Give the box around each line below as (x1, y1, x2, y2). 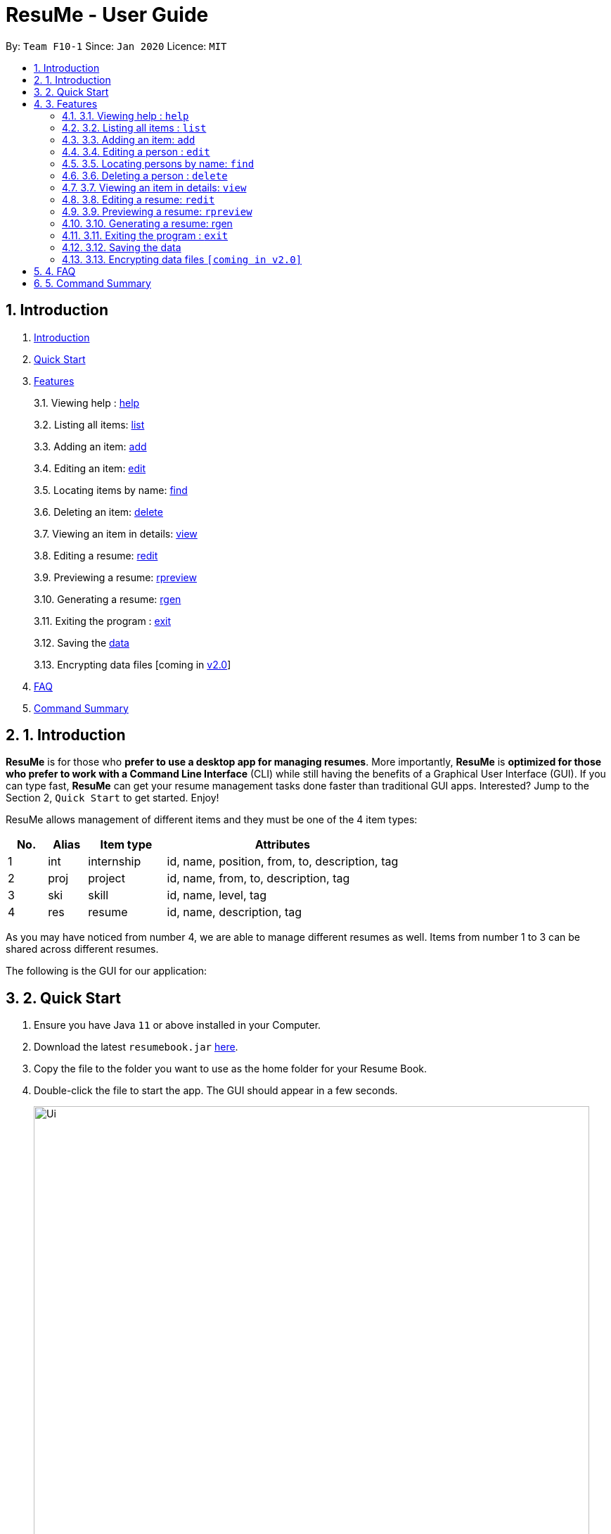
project (88, 871, 125, 886)
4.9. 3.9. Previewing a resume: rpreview (62, 205, 252, 217)
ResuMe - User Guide (6, 3, 209, 27)
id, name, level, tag (167, 888, 267, 903)
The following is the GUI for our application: (6, 965, 207, 977)
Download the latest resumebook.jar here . (34, 1041, 238, 1053)
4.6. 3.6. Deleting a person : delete (62, 169, 228, 182)
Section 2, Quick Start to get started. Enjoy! (6, 792, 219, 804)
